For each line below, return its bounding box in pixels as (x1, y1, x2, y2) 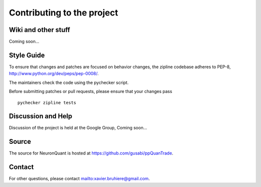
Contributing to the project (9, 7, 118, 18)
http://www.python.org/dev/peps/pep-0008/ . (9, 71, 99, 77)
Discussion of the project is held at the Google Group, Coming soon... (9, 125, 147, 131)
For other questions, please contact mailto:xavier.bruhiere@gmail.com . (9, 176, 150, 182)
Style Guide (9, 51, 45, 59)
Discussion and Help (9, 112, 72, 121)
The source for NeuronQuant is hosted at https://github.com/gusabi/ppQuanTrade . (9, 150, 174, 156)
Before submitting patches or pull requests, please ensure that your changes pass (9, 89, 173, 94)
